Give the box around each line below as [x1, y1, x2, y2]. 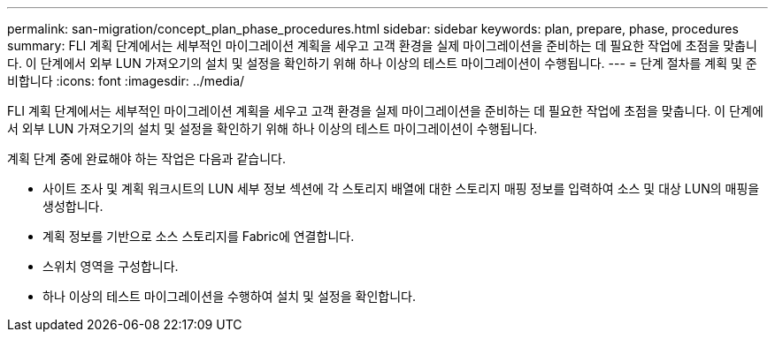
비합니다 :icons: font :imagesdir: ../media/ [7, 73, 245, 88]
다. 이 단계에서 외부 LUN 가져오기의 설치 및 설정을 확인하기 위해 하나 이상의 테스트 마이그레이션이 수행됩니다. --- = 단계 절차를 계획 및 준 [7, 56, 757, 71]
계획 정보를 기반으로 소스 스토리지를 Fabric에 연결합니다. [42, 229, 355, 244]
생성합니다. [42, 199, 104, 214]
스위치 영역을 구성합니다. [42, 259, 179, 274]
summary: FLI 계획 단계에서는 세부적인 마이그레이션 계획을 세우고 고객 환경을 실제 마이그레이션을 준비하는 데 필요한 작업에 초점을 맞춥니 [7, 38, 757, 53]
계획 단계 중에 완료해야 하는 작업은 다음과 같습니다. [7, 151, 286, 166]
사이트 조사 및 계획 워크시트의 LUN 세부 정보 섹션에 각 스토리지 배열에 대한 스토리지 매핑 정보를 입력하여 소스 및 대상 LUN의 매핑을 [42, 181, 760, 196]
